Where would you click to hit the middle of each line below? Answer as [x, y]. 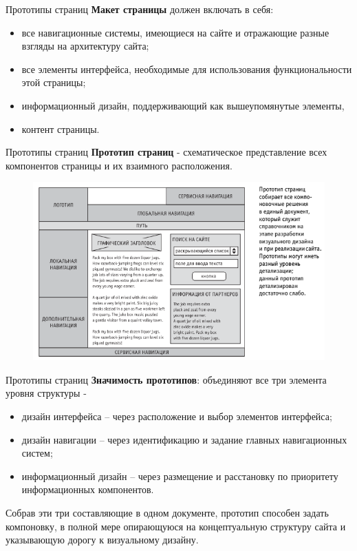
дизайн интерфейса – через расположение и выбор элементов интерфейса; [177, 416]
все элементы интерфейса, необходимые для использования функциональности [187, 69]
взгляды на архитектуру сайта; [85, 46]
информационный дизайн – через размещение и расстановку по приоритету [180, 476]
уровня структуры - [46, 393]
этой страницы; [54, 82]
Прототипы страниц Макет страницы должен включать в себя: [140, 9]
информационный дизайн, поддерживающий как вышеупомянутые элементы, [183, 105]
